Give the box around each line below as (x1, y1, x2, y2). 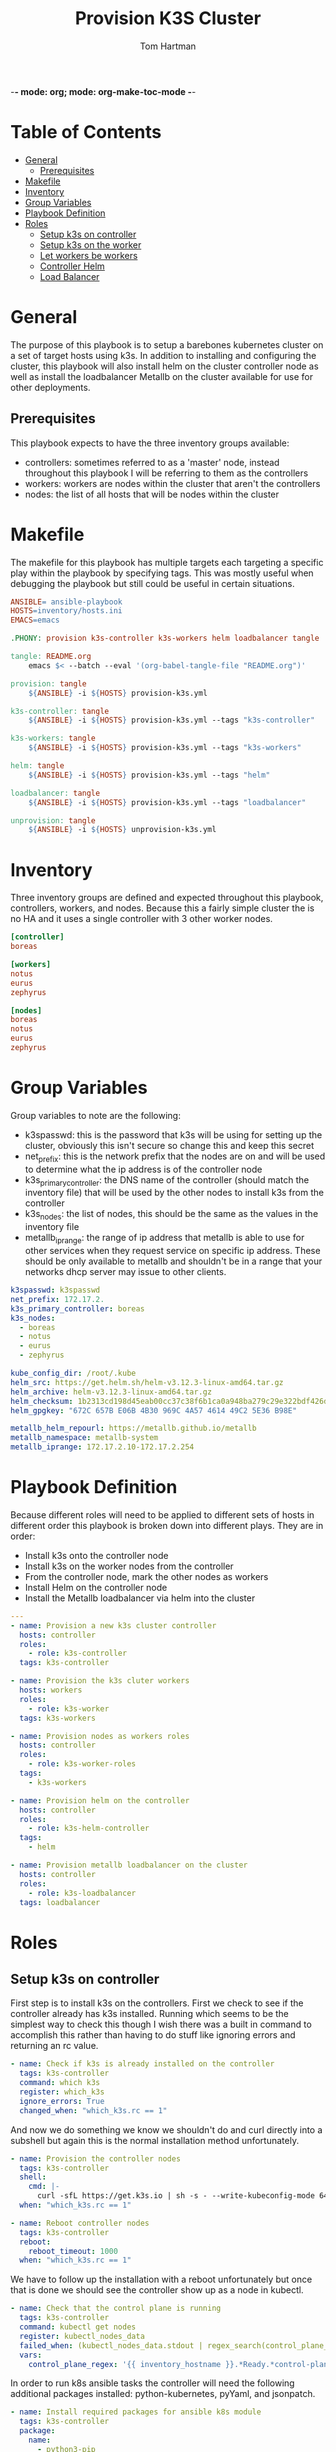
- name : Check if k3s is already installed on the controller (10, 2059, 275, 2069)
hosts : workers (19, 1685, 83, 1696)
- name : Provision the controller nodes (10, 2153, 182, 2164)
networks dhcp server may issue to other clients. (24, 1266, 227, 1277)
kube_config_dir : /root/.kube (10, 1368, 137, 1378)
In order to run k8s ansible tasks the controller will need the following (10, 2377, 295, 2389)
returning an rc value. (10, 2040, 99, 2052)
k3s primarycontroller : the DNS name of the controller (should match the (24, 1173, 310, 1188)
